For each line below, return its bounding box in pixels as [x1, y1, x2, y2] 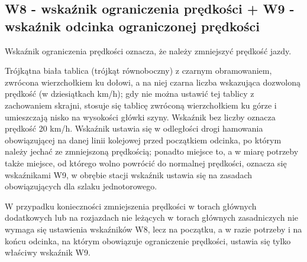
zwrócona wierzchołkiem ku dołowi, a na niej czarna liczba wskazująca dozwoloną [5, 76, 300, 88]
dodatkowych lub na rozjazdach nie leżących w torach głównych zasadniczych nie [5, 211, 298, 224]
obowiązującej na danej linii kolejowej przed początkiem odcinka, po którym [5, 133, 282, 146]
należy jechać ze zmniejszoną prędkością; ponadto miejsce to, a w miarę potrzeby [5, 145, 299, 158]
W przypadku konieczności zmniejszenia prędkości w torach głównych [5, 199, 257, 212]
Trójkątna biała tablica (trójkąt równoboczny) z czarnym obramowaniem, [5, 64, 272, 77]
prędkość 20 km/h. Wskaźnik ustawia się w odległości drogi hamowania [5, 122, 263, 135]
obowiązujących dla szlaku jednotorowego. [5, 180, 157, 192]
